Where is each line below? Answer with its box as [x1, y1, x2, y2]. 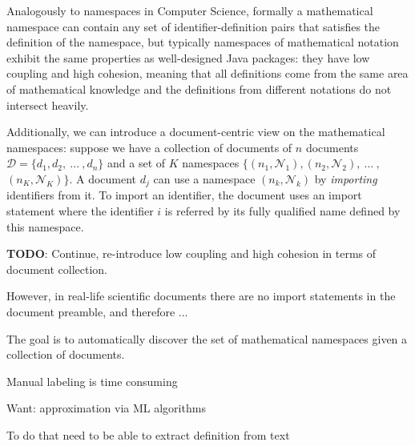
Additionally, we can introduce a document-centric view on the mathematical [6, 123, 385, 140]
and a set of [107, 155, 166, 171]
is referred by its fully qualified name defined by [164, 202, 401, 219]
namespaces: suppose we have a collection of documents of [6, 139, 292, 155]
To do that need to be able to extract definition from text [6, 426, 290, 443]
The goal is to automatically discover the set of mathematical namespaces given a [6, 330, 408, 347]
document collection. [6, 260, 107, 277]
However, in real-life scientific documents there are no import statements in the [6, 287, 396, 304]
